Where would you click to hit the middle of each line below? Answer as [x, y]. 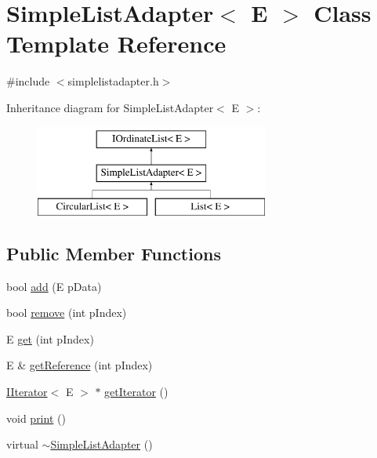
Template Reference [116, 44]
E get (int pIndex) [50, 338]
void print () [36, 418]
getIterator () [136, 392]
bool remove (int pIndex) [67, 313]
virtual [22, 444]
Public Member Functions [114, 253]
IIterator [27, 392]
